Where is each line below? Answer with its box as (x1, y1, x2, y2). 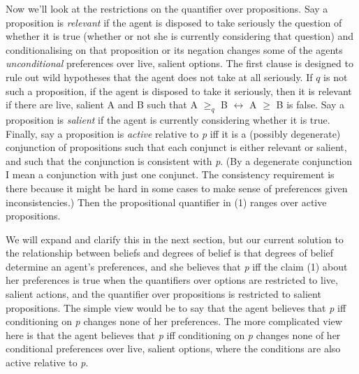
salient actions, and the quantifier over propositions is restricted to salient (6, 287, 321, 301)
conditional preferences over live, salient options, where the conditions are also (6, 341, 341, 356)
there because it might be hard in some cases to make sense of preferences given (6, 180, 348, 195)
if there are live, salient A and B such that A (6, 97, 198, 112)
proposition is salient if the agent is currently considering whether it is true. (6, 112, 330, 127)
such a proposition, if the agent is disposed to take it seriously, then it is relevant (6, 83, 352, 98)
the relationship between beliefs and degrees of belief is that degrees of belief (6, 245, 334, 260)
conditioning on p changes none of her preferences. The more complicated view (6, 314, 342, 329)
